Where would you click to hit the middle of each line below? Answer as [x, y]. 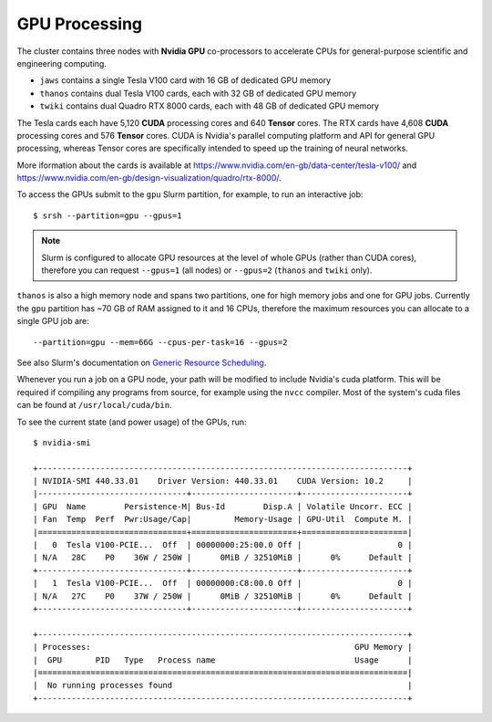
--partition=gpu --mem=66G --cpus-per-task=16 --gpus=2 [160, 342]
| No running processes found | [223, 685]
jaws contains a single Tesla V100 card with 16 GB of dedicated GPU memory [185, 80]
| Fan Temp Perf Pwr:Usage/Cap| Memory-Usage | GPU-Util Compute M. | [223, 519]
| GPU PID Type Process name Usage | [223, 660]
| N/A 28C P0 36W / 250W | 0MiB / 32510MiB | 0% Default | [223, 558]
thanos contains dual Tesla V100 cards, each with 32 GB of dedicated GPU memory [198, 93]
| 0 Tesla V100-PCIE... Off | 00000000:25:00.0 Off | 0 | [223, 545]
